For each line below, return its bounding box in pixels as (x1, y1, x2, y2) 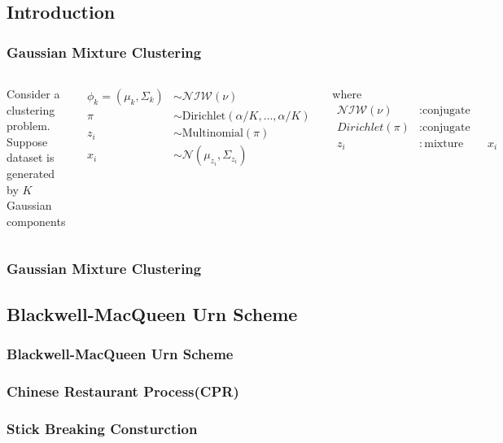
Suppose (7, 132, 48, 150)
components (7, 212, 66, 229)
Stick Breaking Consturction (7, 418, 198, 438)
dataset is (7, 149, 55, 166)
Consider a (7, 85, 60, 102)
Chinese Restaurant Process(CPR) (7, 380, 239, 401)
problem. (7, 117, 50, 134)
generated (7, 164, 55, 181)
